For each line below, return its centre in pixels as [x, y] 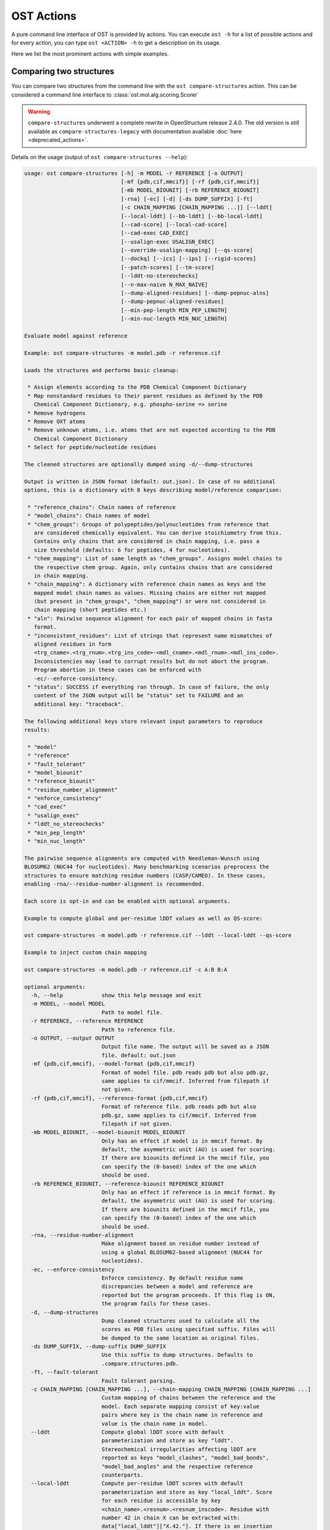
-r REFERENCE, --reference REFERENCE [87, 1021]
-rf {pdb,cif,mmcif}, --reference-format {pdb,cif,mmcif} [119, 1098]
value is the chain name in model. [155, 1424]
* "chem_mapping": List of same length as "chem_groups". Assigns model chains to [155, 559]
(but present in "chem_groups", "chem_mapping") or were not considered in [150, 602]
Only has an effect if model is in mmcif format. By [182, 1141]
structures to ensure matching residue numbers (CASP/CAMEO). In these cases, [145, 875]
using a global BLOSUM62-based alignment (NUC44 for [182, 1252]
